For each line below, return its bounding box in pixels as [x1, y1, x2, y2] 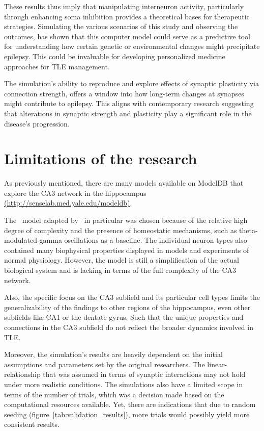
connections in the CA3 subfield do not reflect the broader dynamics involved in [4, 321, 253, 332]
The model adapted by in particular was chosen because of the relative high [4, 215, 248, 225]
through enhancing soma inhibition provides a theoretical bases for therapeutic [4, 11, 250, 21]
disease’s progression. [4, 118, 70, 129]
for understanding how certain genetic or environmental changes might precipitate [4, 41, 260, 52]
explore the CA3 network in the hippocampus [4, 187, 146, 198]
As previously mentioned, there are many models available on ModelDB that [4, 178, 244, 188]
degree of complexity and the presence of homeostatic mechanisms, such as [4, 224, 237, 235]
